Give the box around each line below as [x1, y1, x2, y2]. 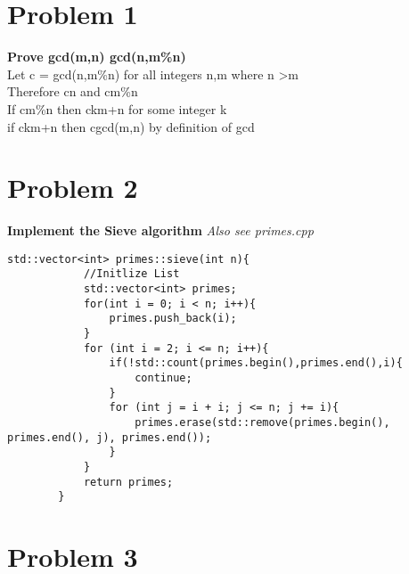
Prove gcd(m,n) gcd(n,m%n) [7, 47, 186, 66]
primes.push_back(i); [109, 312, 237, 325]
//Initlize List [83, 267, 180, 281]
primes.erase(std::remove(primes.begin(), [135, 416, 390, 430]
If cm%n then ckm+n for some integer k [7, 99, 227, 118]
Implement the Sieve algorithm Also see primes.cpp [7, 221, 314, 240]
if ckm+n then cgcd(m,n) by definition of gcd [7, 117, 255, 135]
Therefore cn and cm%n [7, 82, 138, 101]
